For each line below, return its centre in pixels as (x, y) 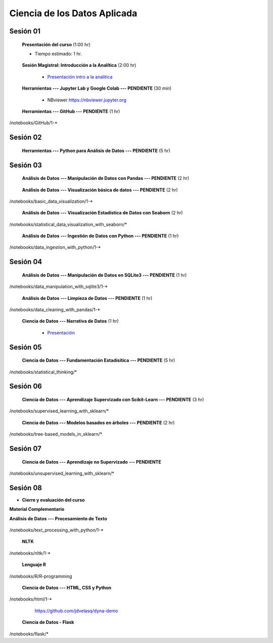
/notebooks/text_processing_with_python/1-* (56, 530)
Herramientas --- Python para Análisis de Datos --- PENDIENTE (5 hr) (96, 150)
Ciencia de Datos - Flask (48, 622)
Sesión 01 (25, 31)
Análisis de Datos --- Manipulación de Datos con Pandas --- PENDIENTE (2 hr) (106, 178)
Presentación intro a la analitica (80, 77)
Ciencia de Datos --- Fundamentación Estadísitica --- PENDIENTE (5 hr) (99, 360)
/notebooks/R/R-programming (41, 576)
